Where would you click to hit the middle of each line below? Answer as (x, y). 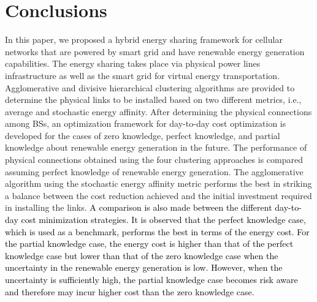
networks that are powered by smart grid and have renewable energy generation (155, 51)
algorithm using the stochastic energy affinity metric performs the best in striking (158, 183)
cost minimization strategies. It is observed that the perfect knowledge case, (163, 220)
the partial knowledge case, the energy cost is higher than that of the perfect (149, 243)
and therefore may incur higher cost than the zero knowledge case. (130, 291)
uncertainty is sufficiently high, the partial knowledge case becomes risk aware (151, 279)
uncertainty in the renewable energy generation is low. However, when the (144, 267)
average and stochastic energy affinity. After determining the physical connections (158, 111)
